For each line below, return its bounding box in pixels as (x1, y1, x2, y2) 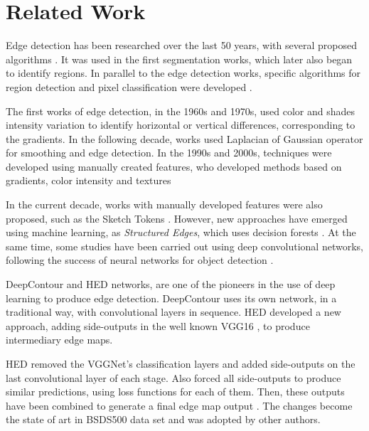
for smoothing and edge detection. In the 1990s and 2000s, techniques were (6, 145, 332, 160)
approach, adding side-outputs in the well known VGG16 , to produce (6, 318, 310, 333)
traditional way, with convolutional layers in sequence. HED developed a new (6, 304, 341, 319)
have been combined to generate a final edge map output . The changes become (6, 398, 353, 413)
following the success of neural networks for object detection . (6, 252, 274, 267)
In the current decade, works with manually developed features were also (6, 197, 323, 212)
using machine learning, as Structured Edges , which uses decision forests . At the (6, 225, 356, 240)
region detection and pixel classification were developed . (6, 79, 252, 94)
